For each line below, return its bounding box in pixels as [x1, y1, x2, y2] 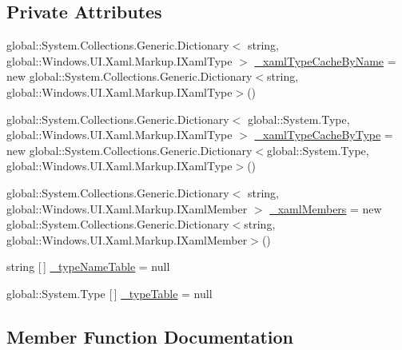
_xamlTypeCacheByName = [254, 52, 396, 69]
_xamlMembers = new [269, 200, 382, 217]
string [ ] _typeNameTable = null [6, 258, 170, 275]
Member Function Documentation [6, 324, 294, 348]
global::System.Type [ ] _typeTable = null [6, 284, 213, 301]
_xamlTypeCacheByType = [254, 126, 393, 143]
